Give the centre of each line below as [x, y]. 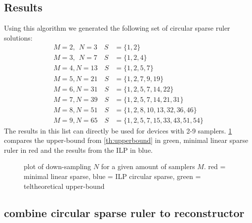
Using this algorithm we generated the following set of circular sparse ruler [117, 28]
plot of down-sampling [58, 166]
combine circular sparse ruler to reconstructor [124, 212]
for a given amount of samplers [148, 166]
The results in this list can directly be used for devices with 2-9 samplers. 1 [118, 130]
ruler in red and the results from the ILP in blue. [78, 150]
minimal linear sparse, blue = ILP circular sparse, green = [112, 176]
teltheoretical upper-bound [64, 186]
